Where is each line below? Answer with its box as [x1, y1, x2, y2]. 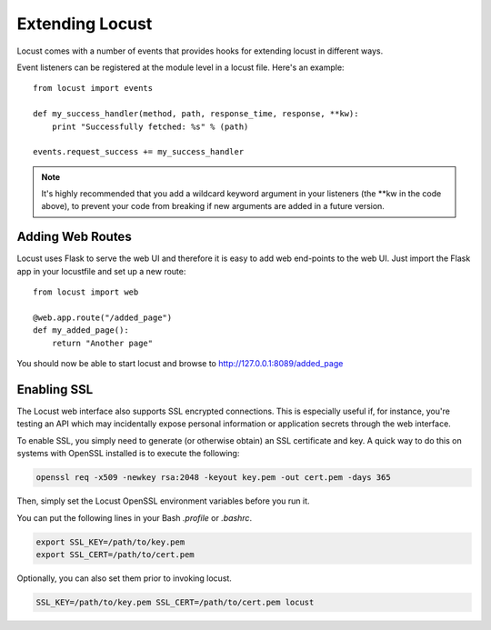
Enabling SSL [16, 382, 94, 397]
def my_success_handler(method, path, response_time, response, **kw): [33, 109, 359, 119]
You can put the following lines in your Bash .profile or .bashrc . [16, 512, 253, 523]
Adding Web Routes [16, 229, 132, 245]
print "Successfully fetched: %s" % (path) [51, 121, 249, 132]
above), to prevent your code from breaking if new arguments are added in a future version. [41, 201, 386, 212]
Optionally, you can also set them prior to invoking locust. [16, 573, 232, 584]
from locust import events [33, 83, 154, 94]
